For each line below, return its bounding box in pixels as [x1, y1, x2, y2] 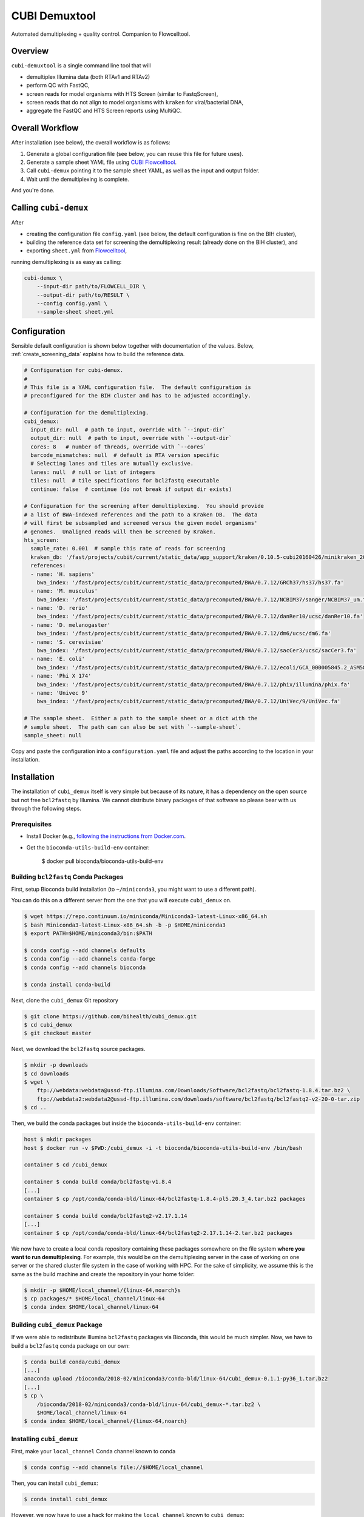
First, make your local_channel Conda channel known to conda [11, 1448, 176, 1455]
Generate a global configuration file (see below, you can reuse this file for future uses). [26, 150, 244, 157]
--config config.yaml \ [36, 300, 107, 306]
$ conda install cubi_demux [24, 1496, 107, 1502]
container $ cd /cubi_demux [24, 1161, 107, 1168]
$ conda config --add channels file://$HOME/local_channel [24, 1464, 203, 1471]
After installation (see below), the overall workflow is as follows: [11, 139, 170, 146]
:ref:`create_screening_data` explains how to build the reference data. [11, 351, 185, 358]
